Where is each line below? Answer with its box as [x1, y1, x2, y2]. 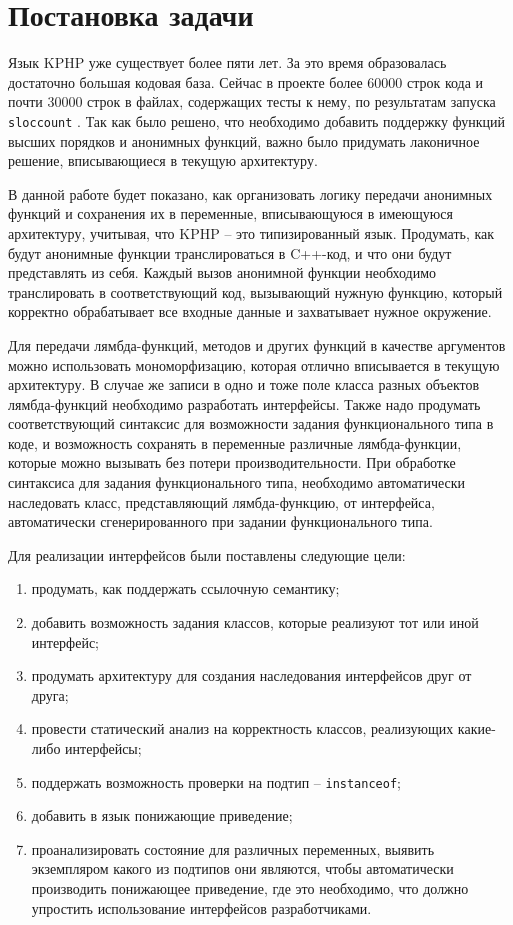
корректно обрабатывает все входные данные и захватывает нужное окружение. [8, 301, 492, 322]
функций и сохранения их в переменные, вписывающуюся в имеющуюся [8, 203, 453, 224]
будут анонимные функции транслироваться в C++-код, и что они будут [8, 242, 452, 263]
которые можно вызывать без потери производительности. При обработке [8, 452, 456, 473]
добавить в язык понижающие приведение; [31, 805, 293, 826]
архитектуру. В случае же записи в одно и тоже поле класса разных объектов [8, 374, 480, 395]
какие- [457, 718, 496, 739]
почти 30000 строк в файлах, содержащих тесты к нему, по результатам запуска [8, 91, 496, 112]
